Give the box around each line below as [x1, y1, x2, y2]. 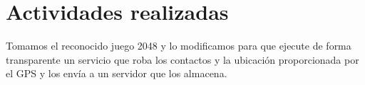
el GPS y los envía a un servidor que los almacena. [6, 66, 227, 81]
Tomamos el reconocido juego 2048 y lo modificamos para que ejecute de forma [6, 38, 351, 53]
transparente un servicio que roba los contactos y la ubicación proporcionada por [6, 52, 359, 67]
